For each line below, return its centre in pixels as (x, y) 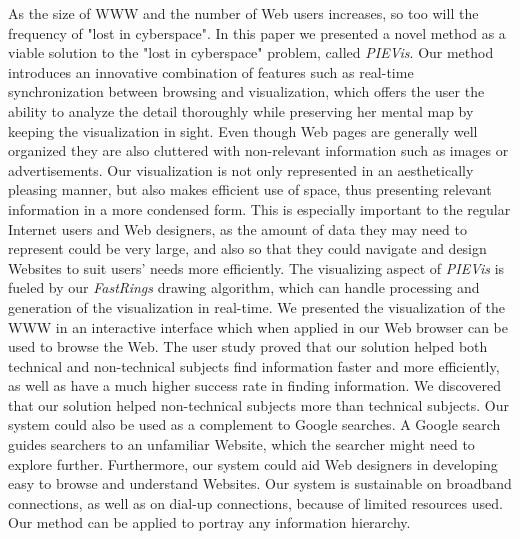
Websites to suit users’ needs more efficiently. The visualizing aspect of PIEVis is (256, 267)
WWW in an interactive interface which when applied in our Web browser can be (258, 326)
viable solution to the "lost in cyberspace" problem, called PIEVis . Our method (251, 52)
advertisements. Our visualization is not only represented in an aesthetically (241, 169)
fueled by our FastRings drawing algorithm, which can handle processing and (244, 287)
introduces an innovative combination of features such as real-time (211, 71)
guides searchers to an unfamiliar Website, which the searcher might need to (241, 444)
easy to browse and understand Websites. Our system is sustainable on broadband (260, 483)
